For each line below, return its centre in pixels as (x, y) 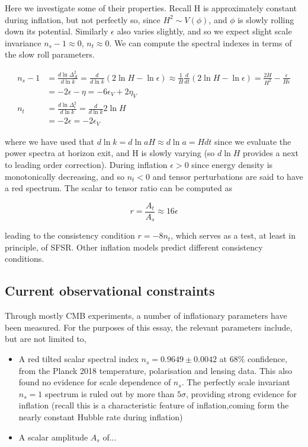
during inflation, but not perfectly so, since (83, 19)
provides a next (271, 153)
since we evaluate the (253, 141)
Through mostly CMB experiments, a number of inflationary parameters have (146, 316)
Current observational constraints (110, 291)
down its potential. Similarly (57, 31)
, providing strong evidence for (241, 393)
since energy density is (232, 164)
